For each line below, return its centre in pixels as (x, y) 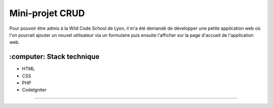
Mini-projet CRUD (47, 13)
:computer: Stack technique (54, 57)
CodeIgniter (34, 90)
